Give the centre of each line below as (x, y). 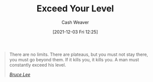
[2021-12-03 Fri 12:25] (75, 32)
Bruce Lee (20, 74)
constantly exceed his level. (38, 65)
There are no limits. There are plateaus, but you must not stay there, (78, 54)
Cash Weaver (75, 22)
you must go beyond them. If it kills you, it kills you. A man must (74, 59)
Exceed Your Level (75, 9)
